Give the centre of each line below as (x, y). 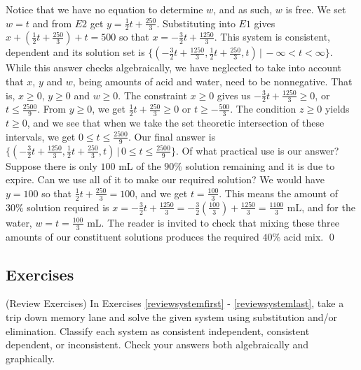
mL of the (140, 165)
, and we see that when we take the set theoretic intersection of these (176, 123)
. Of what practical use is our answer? (257, 150)
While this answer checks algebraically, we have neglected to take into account (173, 67)
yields (337, 109)
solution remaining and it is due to (260, 165)
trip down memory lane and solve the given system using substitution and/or (172, 316)
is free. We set (316, 9)
